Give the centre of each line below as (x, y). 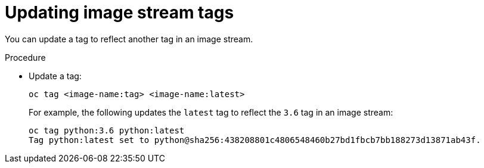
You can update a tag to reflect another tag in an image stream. (129, 39)
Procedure (25, 57)
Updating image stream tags (120, 13)
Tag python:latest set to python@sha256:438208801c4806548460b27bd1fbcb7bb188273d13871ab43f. (255, 140)
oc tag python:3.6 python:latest (107, 130)
